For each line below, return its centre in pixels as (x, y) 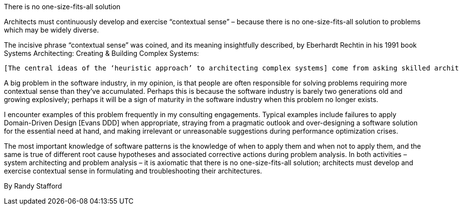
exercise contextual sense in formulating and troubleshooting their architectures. (133, 171)
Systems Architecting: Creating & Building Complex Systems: (102, 53)
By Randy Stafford (33, 186)
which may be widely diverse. (52, 30)
